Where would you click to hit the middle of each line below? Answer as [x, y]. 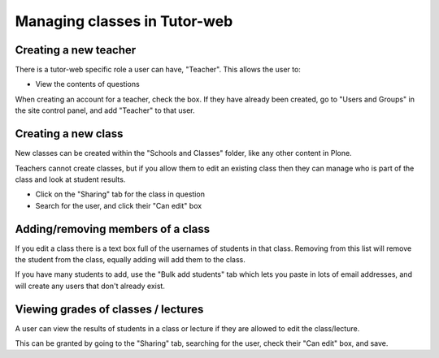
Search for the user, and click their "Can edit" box [119, 205]
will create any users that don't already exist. [90, 286]
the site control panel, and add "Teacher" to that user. [105, 110]
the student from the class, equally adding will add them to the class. [130, 259]
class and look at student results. [70, 179]
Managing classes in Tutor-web [124, 21]
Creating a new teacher [76, 50]
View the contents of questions [87, 84]
